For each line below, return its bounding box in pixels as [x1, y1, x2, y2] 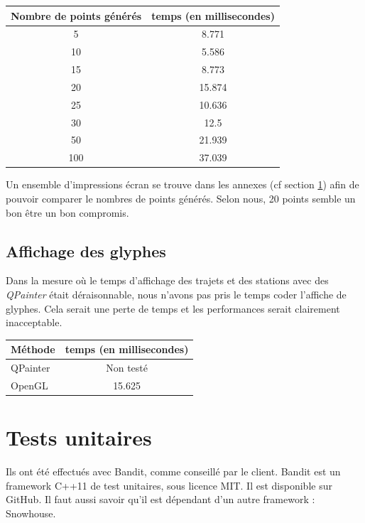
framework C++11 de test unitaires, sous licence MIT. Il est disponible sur [6, 478, 332, 492]
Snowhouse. [6, 505, 56, 520]
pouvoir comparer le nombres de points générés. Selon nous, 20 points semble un [6, 190, 356, 205]
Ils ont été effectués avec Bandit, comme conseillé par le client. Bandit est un [6, 464, 341, 479]
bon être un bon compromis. [6, 205, 129, 220]
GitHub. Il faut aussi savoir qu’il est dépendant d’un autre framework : [6, 492, 315, 507]
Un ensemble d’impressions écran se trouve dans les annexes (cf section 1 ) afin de [6, 177, 359, 192]
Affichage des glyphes [6, 239, 166, 261]
